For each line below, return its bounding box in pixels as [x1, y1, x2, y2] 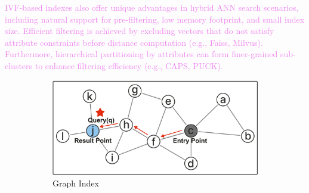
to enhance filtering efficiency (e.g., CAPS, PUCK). [35, 59, 223, 71]
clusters [5, 59, 33, 71]
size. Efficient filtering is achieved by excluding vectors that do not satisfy [5, 24, 274, 37]
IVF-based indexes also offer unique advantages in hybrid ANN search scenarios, [5, 1, 299, 13]
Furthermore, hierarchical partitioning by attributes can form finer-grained [5, 48, 278, 60]
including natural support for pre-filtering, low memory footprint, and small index [5, 13, 305, 25]
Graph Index [52, 177, 99, 189]
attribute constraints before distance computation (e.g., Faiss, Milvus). [5, 36, 263, 48]
